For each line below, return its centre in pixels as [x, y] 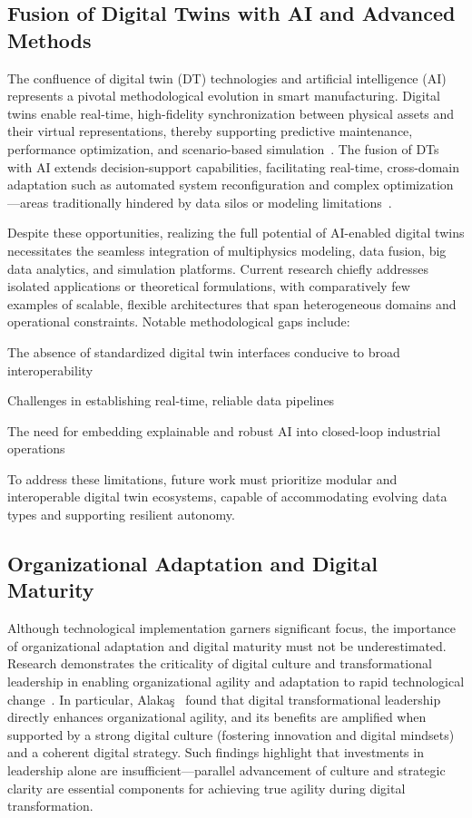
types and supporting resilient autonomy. [121, 515]
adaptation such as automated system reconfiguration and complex [193, 185]
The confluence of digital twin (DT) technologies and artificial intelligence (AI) [227, 78]
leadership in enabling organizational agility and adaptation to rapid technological [236, 682]
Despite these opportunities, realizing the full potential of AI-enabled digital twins [236, 233]
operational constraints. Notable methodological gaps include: [179, 321]
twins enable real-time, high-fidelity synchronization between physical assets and [231, 113]
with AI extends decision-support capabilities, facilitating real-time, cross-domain [233, 166]
